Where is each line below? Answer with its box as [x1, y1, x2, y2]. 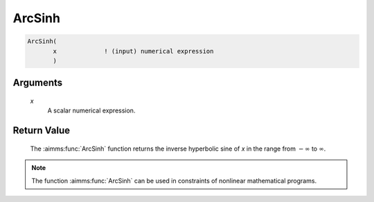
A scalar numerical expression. [47, 106, 136, 115]
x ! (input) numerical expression [53, 47, 214, 55]
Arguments [12, 77, 63, 89]
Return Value [12, 125, 71, 137]
